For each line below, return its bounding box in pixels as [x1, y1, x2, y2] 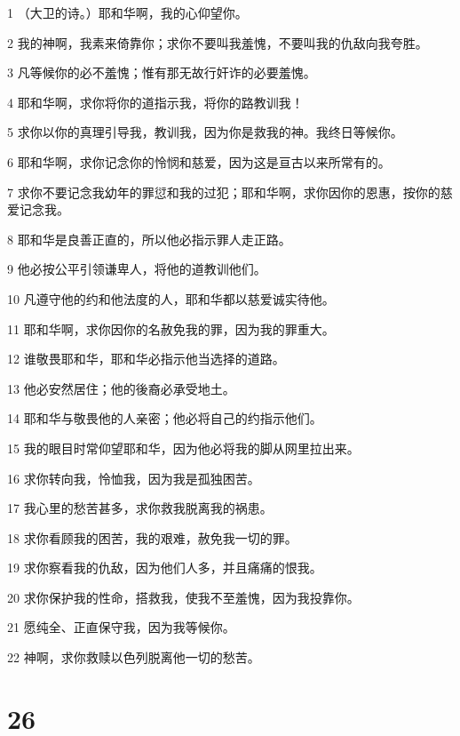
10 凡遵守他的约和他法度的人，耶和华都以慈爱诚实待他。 [7, 289, 335, 308]
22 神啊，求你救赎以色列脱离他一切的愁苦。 [7, 648, 260, 667]
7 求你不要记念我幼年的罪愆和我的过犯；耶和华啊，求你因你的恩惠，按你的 [7, 182, 440, 201]
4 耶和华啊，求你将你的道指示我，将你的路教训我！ [7, 92, 304, 111]
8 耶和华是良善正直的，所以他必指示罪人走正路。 [7, 229, 291, 248]
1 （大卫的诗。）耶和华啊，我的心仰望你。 [7, 4, 248, 21]
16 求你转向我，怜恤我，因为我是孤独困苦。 [7, 468, 260, 487]
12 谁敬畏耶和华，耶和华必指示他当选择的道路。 [7, 349, 285, 368]
